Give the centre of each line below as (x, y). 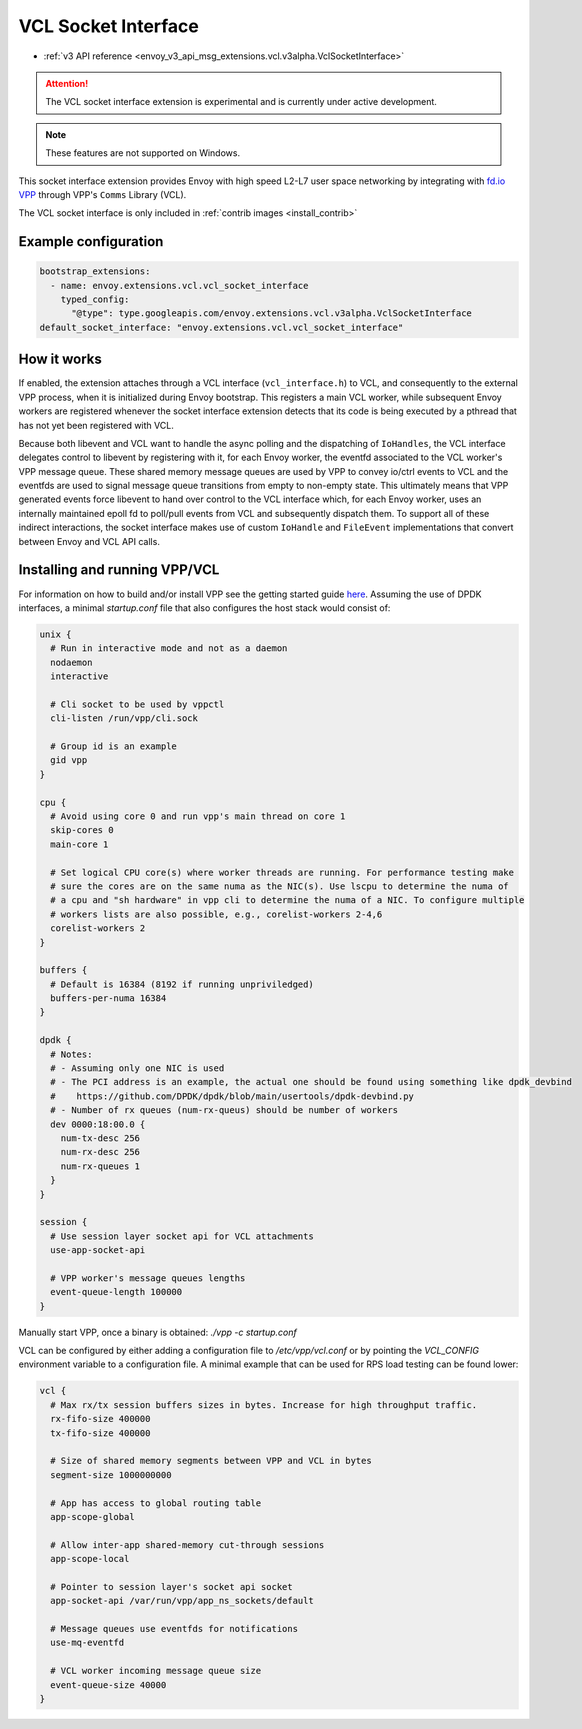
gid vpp (69, 760)
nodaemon (71, 662)
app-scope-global (92, 1516)
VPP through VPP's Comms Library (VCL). (102, 194)
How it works (60, 359)
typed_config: (95, 299)
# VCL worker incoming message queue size (156, 1671)
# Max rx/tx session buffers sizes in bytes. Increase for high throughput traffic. (264, 1404)
